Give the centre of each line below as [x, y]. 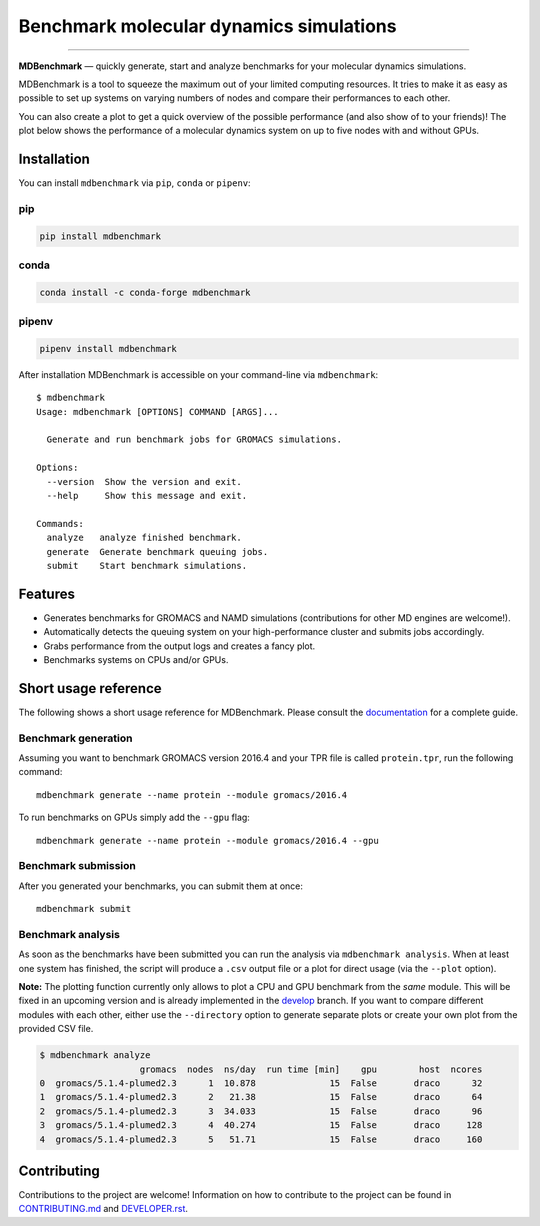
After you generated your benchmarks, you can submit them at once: [161, 886]
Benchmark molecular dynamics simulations [207, 26]
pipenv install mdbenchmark [108, 348]
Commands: [60, 523]
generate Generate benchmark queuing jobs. [157, 551]
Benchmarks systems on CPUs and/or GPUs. [136, 659]
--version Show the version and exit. [144, 481]
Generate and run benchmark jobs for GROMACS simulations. [194, 439]
